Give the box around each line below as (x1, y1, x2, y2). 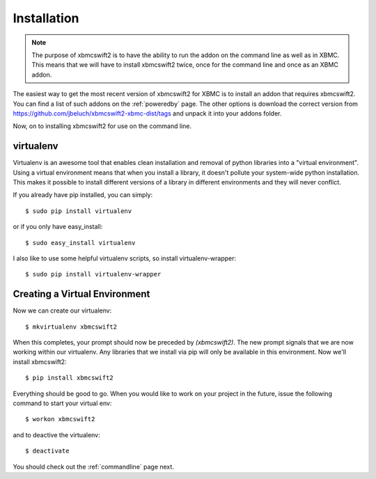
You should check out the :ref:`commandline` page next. (13, 462, 174, 471)
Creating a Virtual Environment (13, 288, 150, 300)
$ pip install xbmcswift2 (25, 374, 114, 382)
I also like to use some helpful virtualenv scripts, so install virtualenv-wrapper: (13, 254, 237, 262)
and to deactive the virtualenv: (13, 430, 100, 439)
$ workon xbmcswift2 (25, 415, 95, 423)
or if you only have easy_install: (13, 223, 103, 231)
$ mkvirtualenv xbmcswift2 (25, 322, 118, 331)
